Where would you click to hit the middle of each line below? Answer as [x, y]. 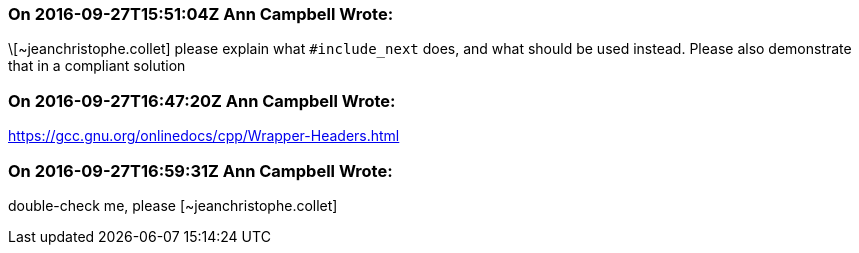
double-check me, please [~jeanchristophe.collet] [173, 205]
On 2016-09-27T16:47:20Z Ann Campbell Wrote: [202, 100]
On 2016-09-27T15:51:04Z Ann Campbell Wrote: [201, 14]
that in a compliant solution [97, 66]
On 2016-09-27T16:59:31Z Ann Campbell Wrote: [200, 170]
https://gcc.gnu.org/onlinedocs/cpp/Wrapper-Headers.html [204, 136]
